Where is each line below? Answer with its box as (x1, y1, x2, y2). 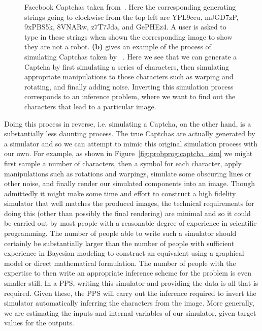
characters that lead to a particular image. (24, 101, 156, 111)
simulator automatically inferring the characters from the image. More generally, (4, 297, 254, 308)
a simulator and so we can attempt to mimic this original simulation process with (4, 138, 258, 148)
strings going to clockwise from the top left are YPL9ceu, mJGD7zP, (24, 11, 239, 22)
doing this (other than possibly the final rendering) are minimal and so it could (4, 207, 251, 218)
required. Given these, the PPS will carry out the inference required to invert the (4, 287, 256, 298)
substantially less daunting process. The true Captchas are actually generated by (4, 128, 255, 139)
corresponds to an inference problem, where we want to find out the (24, 91, 236, 102)
